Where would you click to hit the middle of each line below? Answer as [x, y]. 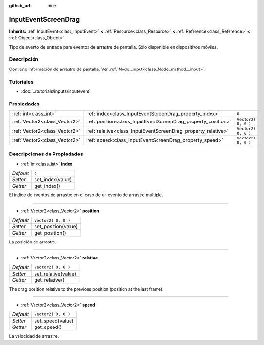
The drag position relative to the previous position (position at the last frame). [86, 289]
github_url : [20, 6]
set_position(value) [56, 227]
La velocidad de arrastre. [34, 336]
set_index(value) [53, 180]
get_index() [47, 186]
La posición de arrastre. [33, 242]
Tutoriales [21, 82]
